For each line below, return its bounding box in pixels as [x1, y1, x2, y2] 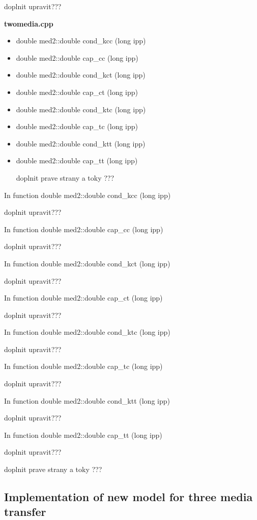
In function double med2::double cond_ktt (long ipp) [4, 395, 170, 406]
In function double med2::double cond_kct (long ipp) [4, 258, 170, 268]
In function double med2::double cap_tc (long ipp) [4, 361, 163, 372]
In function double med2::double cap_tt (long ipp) [4, 429, 162, 440]
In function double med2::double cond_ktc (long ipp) [4, 327, 170, 337]
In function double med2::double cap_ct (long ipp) [4, 292, 163, 303]
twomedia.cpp [4, 18, 53, 29]
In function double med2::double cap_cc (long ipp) [4, 224, 163, 234]
